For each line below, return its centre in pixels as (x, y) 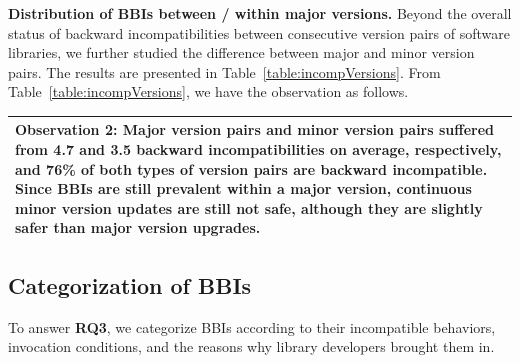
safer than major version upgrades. (138, 227)
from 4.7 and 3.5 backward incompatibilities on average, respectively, (258, 149)
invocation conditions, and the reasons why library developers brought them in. (251, 346)
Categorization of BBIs (130, 284)
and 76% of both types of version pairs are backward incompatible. (251, 168)
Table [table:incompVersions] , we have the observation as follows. (208, 91)
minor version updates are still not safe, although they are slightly (249, 207)
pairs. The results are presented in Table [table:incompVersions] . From (224, 71)
